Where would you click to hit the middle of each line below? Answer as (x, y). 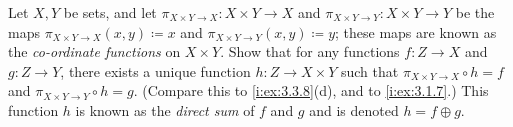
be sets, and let (110, 12)
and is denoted (354, 109)
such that (369, 70)
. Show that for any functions (310, 51)
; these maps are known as (416, 31)
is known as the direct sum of (165, 109)
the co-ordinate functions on (94, 51)
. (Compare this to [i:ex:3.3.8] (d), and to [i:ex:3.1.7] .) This (311, 90)
